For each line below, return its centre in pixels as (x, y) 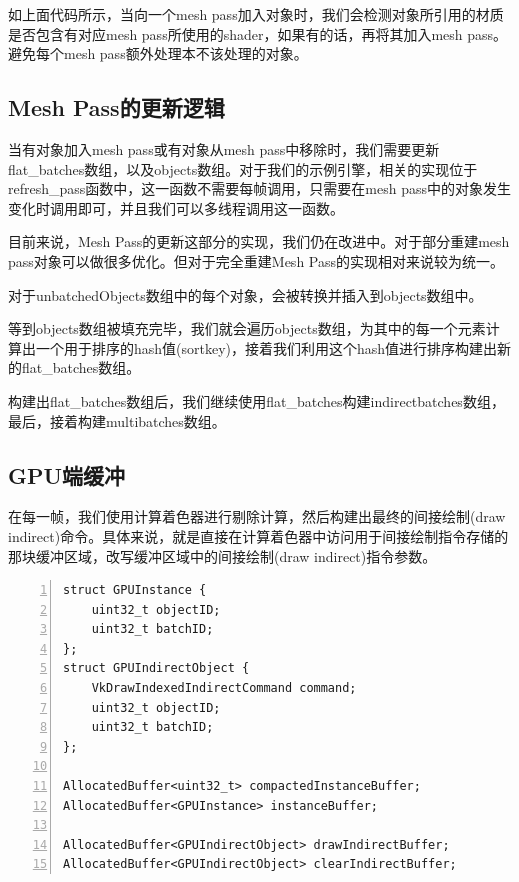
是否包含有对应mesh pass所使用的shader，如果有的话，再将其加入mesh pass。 (258, 33)
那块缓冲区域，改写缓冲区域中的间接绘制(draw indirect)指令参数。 (222, 555)
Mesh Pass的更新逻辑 (116, 107)
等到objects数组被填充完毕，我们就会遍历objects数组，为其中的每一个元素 (247, 328)
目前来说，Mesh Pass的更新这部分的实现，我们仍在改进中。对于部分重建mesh (259, 241)
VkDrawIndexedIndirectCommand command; (224, 688)
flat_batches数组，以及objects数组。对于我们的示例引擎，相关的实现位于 (243, 168)
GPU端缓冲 (67, 474)
